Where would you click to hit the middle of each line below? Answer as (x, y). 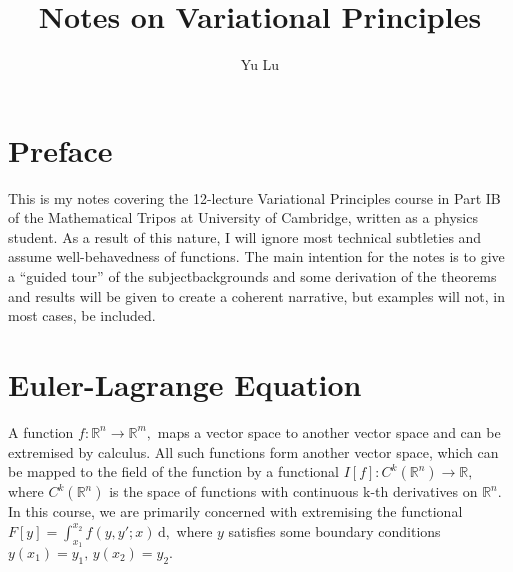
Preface (60, 149)
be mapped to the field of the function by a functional (173, 471)
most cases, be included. (82, 315)
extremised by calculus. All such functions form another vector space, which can (253, 451)
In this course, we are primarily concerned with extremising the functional (235, 511)
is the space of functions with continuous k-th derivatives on (293, 491)
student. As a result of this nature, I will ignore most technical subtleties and (245, 236)
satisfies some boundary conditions (334, 530)
